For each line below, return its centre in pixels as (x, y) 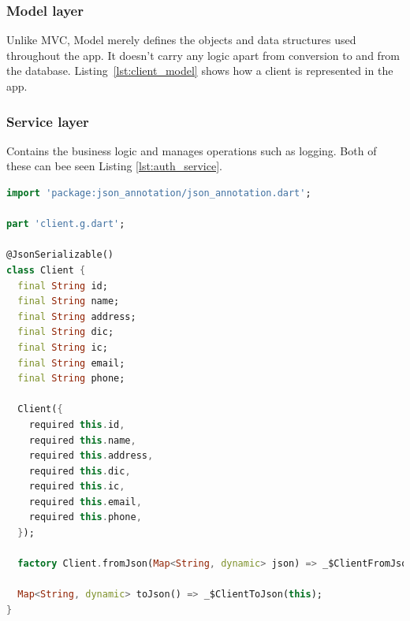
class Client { (46, 270)
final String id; (63, 286)
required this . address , (91, 456)
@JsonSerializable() (60, 255)
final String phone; (71, 379)
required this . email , (85, 502)
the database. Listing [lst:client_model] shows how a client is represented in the (200, 71)
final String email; (71, 363)
